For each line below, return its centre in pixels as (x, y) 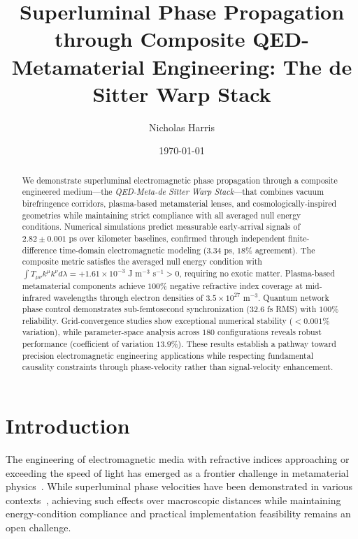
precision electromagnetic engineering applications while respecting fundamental (167, 355)
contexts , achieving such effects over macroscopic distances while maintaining (173, 500)
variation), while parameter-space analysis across (111, 332)
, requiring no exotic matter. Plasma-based (257, 273)
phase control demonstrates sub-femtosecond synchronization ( (136, 309)
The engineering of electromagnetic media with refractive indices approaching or (178, 459)
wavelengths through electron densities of (128, 297)
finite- (299, 238)
